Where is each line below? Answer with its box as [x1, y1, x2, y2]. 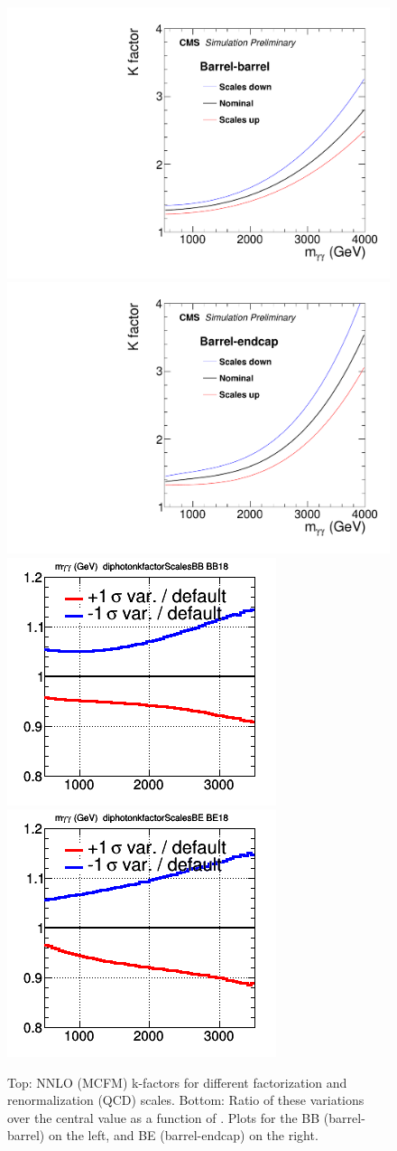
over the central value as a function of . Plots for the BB [7, 1108, 320, 1127]
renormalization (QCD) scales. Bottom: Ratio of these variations [7, 1090, 365, 1109]
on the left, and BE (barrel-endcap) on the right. [48, 1126, 319, 1145]
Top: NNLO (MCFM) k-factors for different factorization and [7, 1072, 347, 1091]
